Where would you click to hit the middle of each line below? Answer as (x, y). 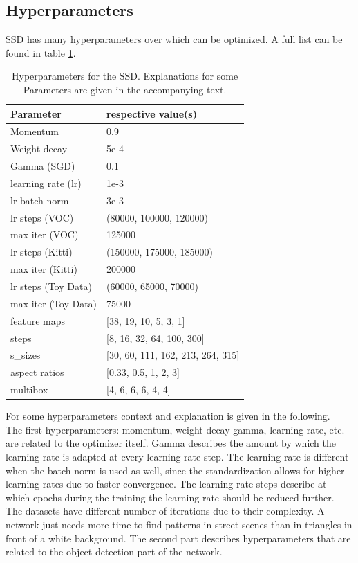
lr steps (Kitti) (41, 252)
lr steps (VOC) (42, 217)
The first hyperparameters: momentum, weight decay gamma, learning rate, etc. (175, 429)
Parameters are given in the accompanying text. (125, 89)
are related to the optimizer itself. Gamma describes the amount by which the (171, 443)
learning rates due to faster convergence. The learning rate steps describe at (166, 484)
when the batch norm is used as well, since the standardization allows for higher (175, 470)
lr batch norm (40, 200)
